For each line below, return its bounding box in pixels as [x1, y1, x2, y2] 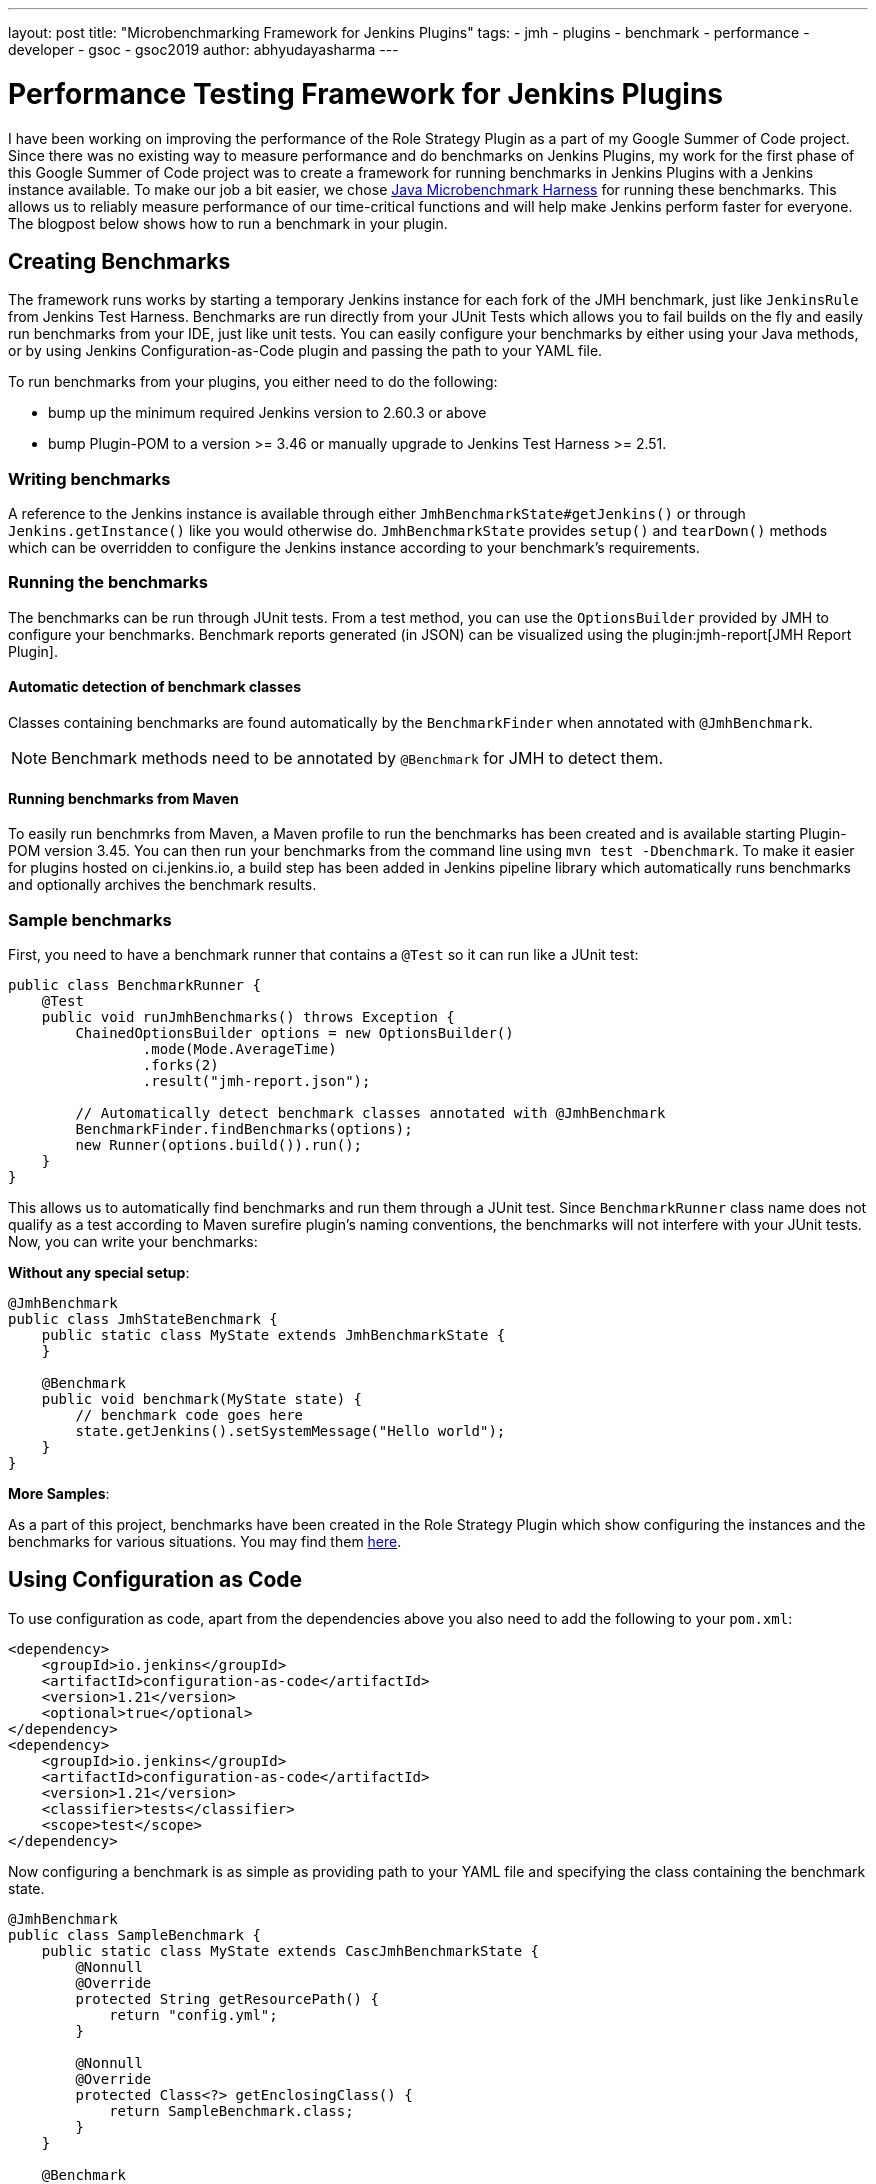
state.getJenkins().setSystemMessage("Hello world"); [75, 1423, 506, 1440]
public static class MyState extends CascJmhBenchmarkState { [41, 1942, 540, 1959]
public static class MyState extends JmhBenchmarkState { [41, 1327, 506, 1344]
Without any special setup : [8, 1264, 190, 1282]
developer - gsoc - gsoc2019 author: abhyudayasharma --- [8, 41, 399, 58]
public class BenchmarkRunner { [8, 977, 261, 994]
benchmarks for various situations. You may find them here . [8, 1533, 402, 1551]
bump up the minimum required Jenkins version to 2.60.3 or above [48, 404, 487, 422]
